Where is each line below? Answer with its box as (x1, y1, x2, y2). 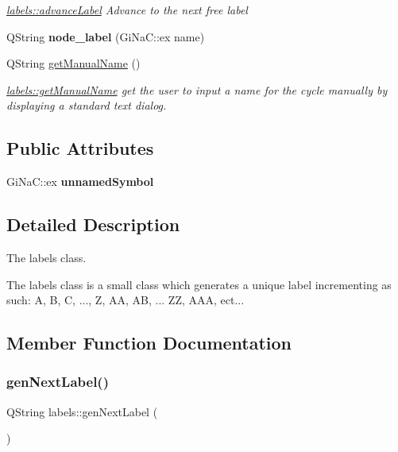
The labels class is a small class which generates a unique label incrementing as (6, 276, 392, 292)
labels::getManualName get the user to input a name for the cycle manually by (6, 81, 388, 98)
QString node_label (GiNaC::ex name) (6, 28, 205, 44)
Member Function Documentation (6, 330, 292, 355)
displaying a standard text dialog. (6, 97, 167, 114)
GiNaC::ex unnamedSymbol (6, 173, 154, 190)
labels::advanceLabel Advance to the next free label (6, 2, 248, 17)
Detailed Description (6, 212, 180, 237)
